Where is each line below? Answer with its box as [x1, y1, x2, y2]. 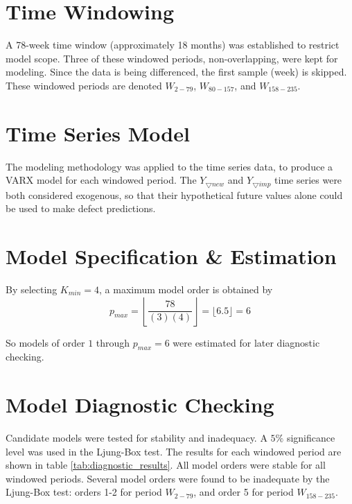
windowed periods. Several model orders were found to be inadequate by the [6, 471, 330, 485]
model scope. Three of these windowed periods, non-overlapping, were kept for [6, 51, 338, 65]
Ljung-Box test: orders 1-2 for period [6, 485, 162, 499]
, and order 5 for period [193, 485, 294, 499]
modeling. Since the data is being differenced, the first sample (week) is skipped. [6, 64, 347, 79]
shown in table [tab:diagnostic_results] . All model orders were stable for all [6, 458, 326, 472]
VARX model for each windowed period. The [6, 173, 197, 187]
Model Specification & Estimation [6, 242, 337, 270]
